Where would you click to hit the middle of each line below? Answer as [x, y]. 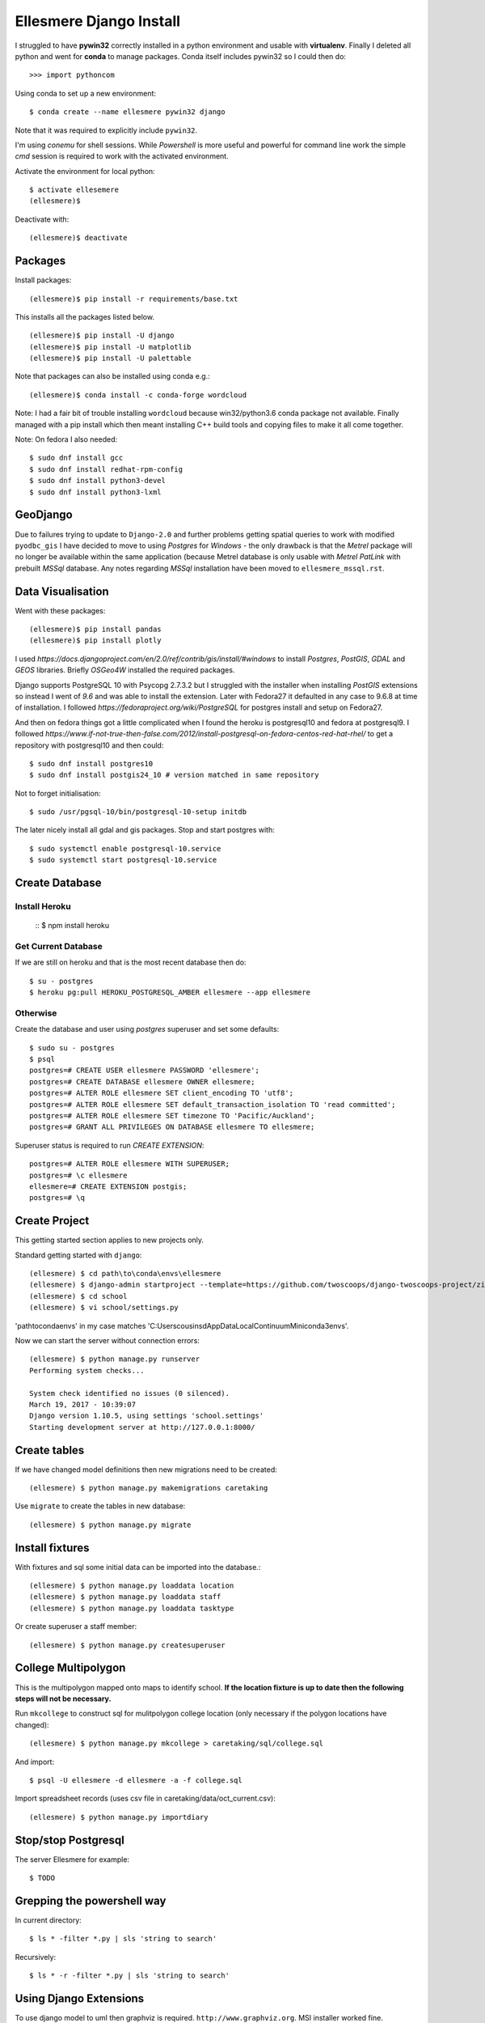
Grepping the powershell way [91, 1900]
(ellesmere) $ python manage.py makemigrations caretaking [149, 1488]
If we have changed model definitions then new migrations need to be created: [146, 1470]
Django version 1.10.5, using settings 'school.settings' [147, 1416]
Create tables [50, 1450]
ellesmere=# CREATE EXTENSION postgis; [108, 1186]
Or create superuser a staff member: [76, 1626]
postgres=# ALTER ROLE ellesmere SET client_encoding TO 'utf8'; [162, 1093]
